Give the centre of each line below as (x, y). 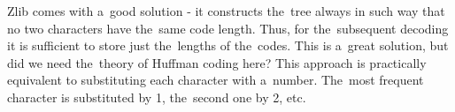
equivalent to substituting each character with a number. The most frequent (216, 80)
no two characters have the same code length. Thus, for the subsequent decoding (228, 28)
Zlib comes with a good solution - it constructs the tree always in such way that (226, 11)
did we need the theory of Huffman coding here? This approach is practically (217, 62)
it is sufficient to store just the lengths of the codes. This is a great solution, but (228, 45)
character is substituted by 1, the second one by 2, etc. (157, 97)
